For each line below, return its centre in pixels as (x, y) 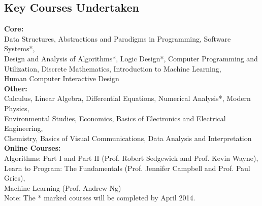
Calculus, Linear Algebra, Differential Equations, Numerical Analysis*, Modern (127, 98)
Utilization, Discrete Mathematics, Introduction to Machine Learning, (113, 68)
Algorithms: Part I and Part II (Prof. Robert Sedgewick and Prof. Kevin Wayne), (131, 158)
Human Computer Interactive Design (62, 78)
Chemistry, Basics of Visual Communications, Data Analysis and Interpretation (128, 138)
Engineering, (24, 128)
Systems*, (20, 48)
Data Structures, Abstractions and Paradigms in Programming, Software (118, 38)
